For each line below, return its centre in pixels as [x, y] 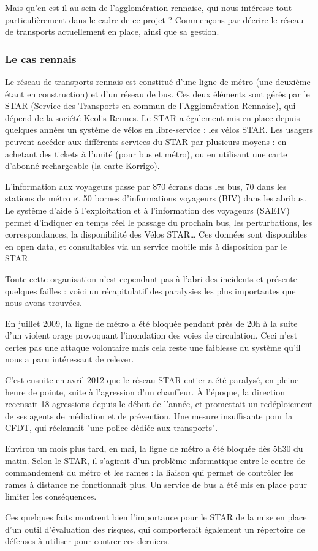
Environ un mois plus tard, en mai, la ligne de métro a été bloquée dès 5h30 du [154, 448]
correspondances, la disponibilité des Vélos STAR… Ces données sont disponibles [156, 234]
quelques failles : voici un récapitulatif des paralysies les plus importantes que [150, 290]
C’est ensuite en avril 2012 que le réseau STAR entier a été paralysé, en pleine [152, 380]
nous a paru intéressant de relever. [70, 359]
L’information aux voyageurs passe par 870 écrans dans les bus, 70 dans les [146, 186]
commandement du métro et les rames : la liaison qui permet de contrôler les [149, 472]
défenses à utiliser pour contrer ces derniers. [87, 541]
